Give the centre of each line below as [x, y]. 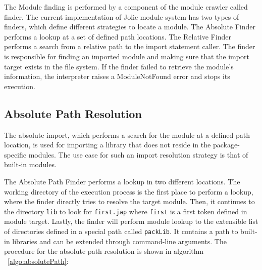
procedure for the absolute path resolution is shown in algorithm [104, 251]
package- [226, 145]
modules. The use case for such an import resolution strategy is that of [138, 154]
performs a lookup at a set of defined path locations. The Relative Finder [118, 36]
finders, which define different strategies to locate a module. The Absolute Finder [130, 27]
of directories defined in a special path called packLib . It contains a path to [121, 231]
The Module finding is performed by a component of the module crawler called [126, 7]
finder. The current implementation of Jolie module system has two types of [122, 16]
